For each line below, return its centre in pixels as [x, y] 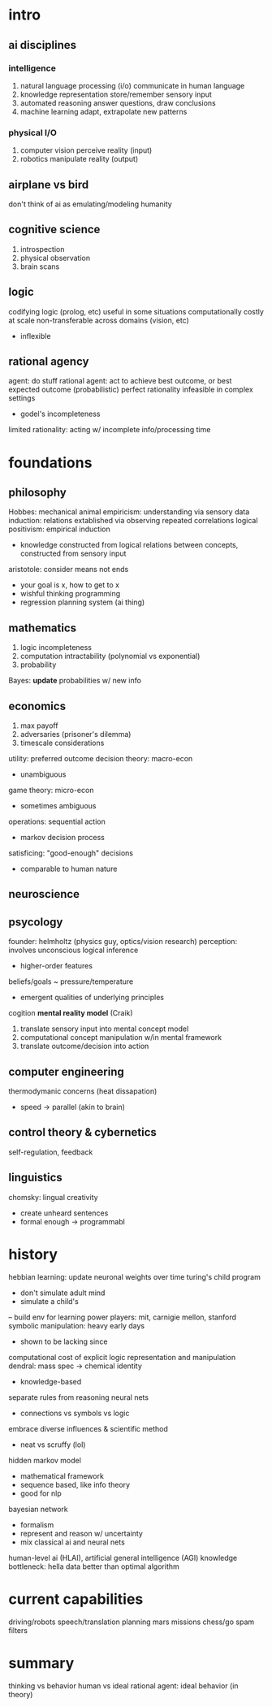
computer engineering [66, 1071]
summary [41, 1663]
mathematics [43, 628]
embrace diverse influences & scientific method [89, 1428]
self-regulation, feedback [51, 1152]
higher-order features [56, 966]
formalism [37, 1524]
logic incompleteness [56, 648]
